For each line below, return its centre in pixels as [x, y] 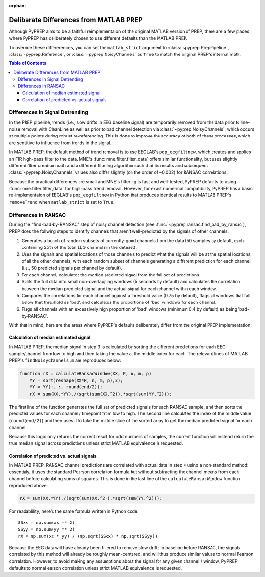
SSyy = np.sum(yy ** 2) [46, 530]
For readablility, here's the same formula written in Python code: [74, 511]
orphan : [17, 6]
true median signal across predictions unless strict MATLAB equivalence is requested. [96, 443]
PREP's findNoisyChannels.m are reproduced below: [65, 360]
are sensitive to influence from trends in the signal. [60, 143]
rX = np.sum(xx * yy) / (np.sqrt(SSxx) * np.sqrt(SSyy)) [88, 536]
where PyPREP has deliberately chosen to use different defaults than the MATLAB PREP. [98, 38]
